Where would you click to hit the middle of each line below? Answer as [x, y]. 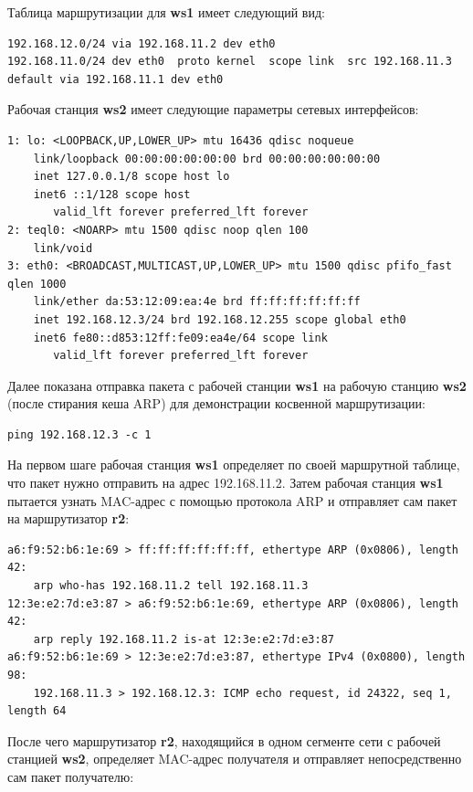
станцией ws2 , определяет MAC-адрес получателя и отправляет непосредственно [235, 759]
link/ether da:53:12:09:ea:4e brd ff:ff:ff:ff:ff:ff [197, 302]
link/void [63, 248]
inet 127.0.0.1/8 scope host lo [131, 177]
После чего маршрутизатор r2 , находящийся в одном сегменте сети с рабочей [224, 740]
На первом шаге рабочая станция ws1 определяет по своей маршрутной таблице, [234, 465]
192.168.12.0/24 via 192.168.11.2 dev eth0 [142, 43]
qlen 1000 [37, 284]
